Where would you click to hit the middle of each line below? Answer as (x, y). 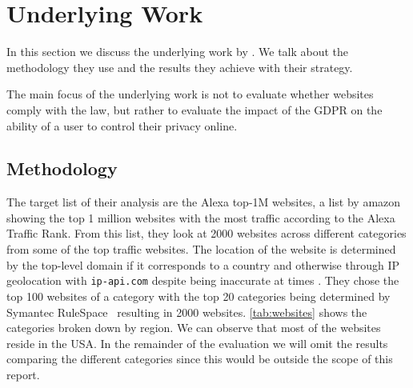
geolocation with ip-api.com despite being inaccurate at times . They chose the (203, 280)
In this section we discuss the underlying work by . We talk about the (178, 52)
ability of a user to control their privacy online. (122, 125)
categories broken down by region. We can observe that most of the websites (194, 328)
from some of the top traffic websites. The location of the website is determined (201, 249)
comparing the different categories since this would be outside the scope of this (200, 359)
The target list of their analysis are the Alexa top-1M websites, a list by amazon (204, 202)
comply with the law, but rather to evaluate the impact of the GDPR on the (194, 109)
